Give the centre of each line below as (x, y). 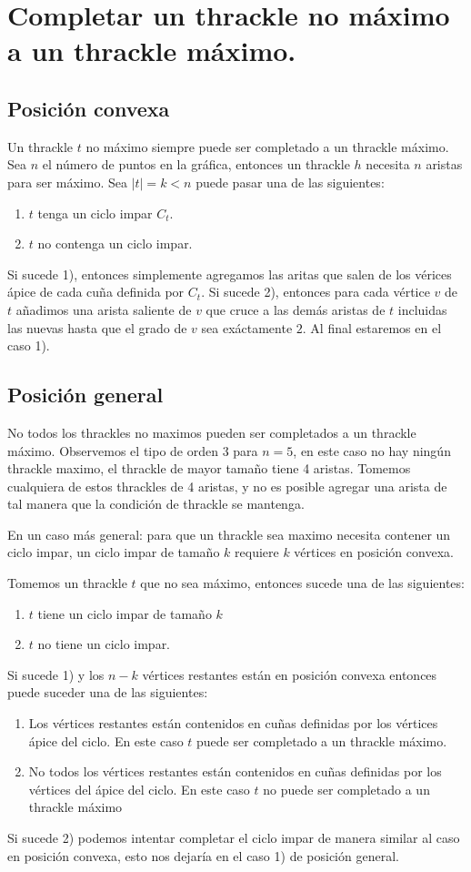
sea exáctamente (247, 327)
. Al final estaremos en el (372, 327)
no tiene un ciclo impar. (104, 644)
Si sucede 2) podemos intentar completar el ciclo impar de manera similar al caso (234, 837)
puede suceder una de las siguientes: (108, 692)
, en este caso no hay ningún (372, 450)
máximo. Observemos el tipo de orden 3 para (133, 450)
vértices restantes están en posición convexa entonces (290, 674)
